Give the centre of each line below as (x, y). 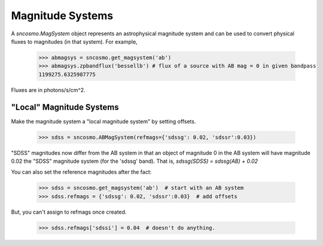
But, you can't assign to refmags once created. (69, 212)
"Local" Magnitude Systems (65, 107)
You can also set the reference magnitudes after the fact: (81, 172)
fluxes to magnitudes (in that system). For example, (74, 41)
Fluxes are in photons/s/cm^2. (48, 90)
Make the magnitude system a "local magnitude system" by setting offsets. (103, 121)
